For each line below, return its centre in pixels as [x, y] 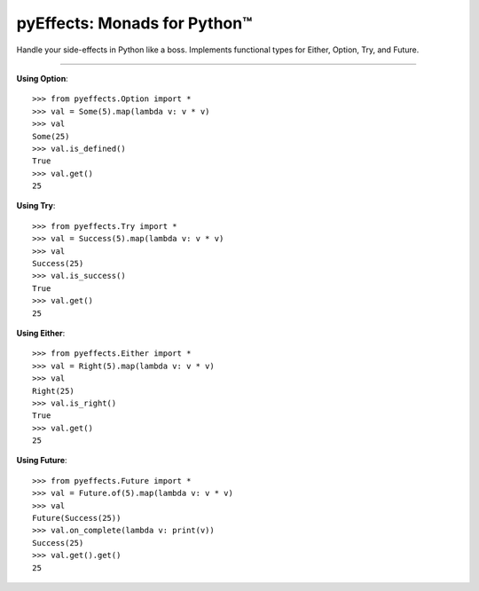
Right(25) [53, 391]
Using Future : [42, 461]
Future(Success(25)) [77, 518]
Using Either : [41, 333]
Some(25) [51, 136]
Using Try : [36, 206]
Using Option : [42, 78]
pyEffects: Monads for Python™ [134, 23]
